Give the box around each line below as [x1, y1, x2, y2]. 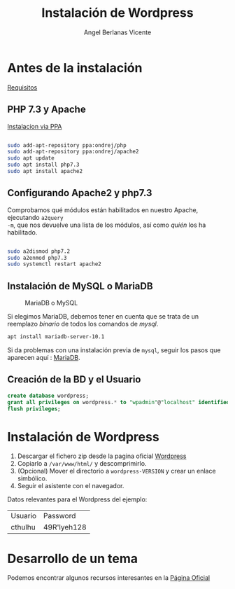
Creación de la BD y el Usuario [7, 373, 141, 386]
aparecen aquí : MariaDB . [7, 354, 80, 361]
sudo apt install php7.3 [7, 161, 80, 169]
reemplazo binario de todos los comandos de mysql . [7, 320, 159, 328]
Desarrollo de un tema [7, 550, 138, 567]
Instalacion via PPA [7, 122, 62, 130]
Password [43, 511, 76, 521]
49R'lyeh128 [43, 522, 87, 532]
